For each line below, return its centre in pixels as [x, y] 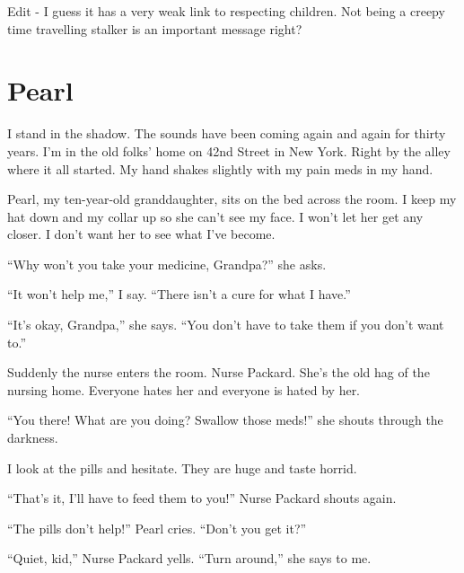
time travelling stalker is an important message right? [155, 28]
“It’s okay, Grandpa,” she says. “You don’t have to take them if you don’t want [226, 325]
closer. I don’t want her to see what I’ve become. [141, 234]
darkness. [33, 438]
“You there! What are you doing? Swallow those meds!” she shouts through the [225, 420]
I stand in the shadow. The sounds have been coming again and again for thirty [227, 133]
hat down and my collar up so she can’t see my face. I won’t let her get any [215, 216]
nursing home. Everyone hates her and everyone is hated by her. [184, 389]
